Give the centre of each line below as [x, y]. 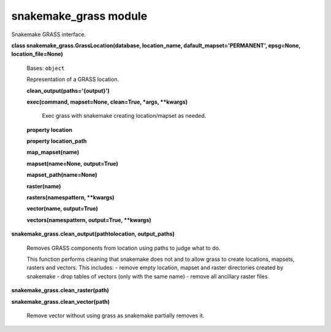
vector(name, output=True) [62, 209]
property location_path [57, 141]
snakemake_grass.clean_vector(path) [61, 301]
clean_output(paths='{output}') [68, 91]
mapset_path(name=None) [62, 175]
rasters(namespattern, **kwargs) [70, 198]
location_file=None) [37, 54]
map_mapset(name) [53, 152]
